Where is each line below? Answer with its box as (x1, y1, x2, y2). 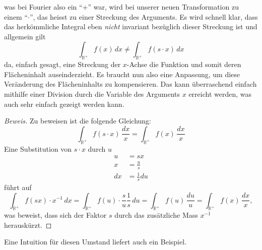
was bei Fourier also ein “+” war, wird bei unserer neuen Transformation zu (4, 2, 239, 12)
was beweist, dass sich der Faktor (4, 210, 107, 220)
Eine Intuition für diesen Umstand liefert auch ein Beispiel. (4, 236, 186, 247)
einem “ (4, 11, 28, 22)
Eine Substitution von (4, 143, 72, 154)
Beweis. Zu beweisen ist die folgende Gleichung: (4, 115, 151, 126)
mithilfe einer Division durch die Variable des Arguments (4, 88, 180, 99)
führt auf (4, 181, 32, 192)
